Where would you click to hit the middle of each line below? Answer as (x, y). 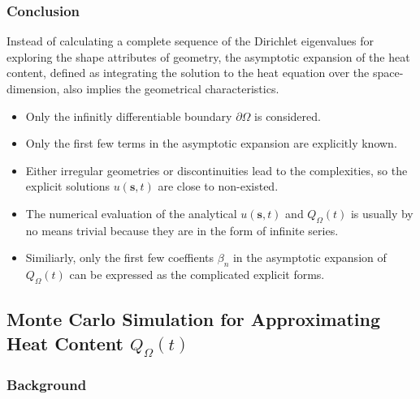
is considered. (288, 116)
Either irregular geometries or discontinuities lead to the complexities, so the (216, 170)
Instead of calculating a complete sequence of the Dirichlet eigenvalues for (190, 41)
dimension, (33, 88)
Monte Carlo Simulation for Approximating (194, 319)
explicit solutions (68, 186)
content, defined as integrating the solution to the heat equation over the (188, 73)
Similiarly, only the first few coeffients (120, 257)
